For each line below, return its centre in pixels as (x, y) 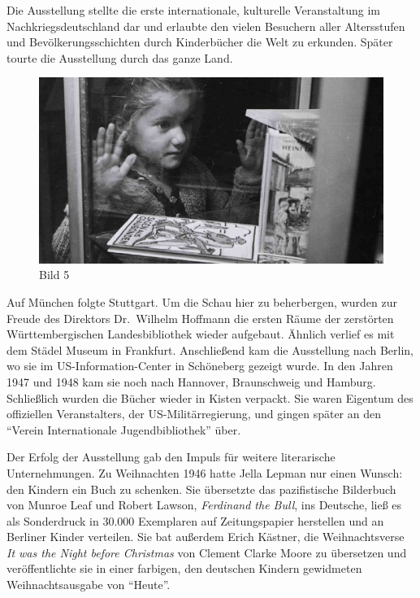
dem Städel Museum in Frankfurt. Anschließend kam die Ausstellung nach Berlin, (210, 349)
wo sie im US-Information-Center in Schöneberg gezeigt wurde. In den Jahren (200, 366)
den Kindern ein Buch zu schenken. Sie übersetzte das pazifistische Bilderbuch (201, 489)
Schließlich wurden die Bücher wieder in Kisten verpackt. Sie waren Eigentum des (210, 397)
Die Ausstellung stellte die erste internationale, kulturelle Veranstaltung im (194, 10)
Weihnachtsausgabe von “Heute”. (89, 585)
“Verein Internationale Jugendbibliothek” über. (124, 429)
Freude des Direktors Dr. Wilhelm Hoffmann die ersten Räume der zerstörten (200, 318)
